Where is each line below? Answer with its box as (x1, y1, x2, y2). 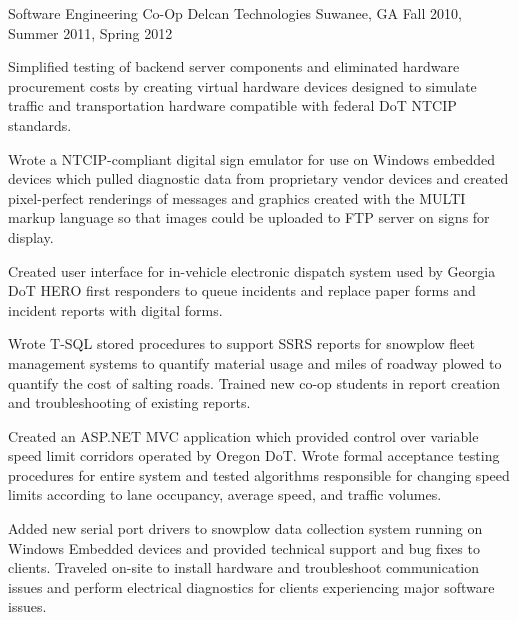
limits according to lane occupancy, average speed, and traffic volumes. (8, 484, 442, 505)
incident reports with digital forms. (8, 299, 223, 320)
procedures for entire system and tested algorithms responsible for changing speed (8, 464, 510, 485)
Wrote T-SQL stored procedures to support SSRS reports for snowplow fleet (8, 333, 475, 354)
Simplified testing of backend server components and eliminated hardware (8, 56, 460, 77)
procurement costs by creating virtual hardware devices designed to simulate (8, 75, 477, 96)
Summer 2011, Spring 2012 (8, 22, 173, 43)
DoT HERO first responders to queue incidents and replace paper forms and (8, 280, 476, 301)
